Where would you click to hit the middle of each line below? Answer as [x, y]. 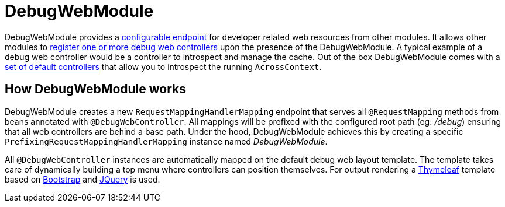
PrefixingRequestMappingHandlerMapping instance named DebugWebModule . [166, 141]
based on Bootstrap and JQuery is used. [83, 179]
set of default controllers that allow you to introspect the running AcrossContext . [163, 66]
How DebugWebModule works [96, 89]
